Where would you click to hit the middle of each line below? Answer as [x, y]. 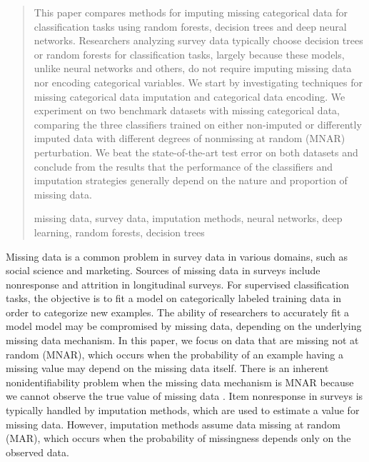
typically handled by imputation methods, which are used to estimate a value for [183, 410]
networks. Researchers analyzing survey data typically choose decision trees [198, 40]
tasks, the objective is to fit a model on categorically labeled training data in [174, 298]
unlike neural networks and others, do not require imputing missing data [193, 68]
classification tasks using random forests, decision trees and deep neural [190, 26]
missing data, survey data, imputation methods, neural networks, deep [188, 218]
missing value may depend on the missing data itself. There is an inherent [167, 368]
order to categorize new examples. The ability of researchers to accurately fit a [178, 312]
